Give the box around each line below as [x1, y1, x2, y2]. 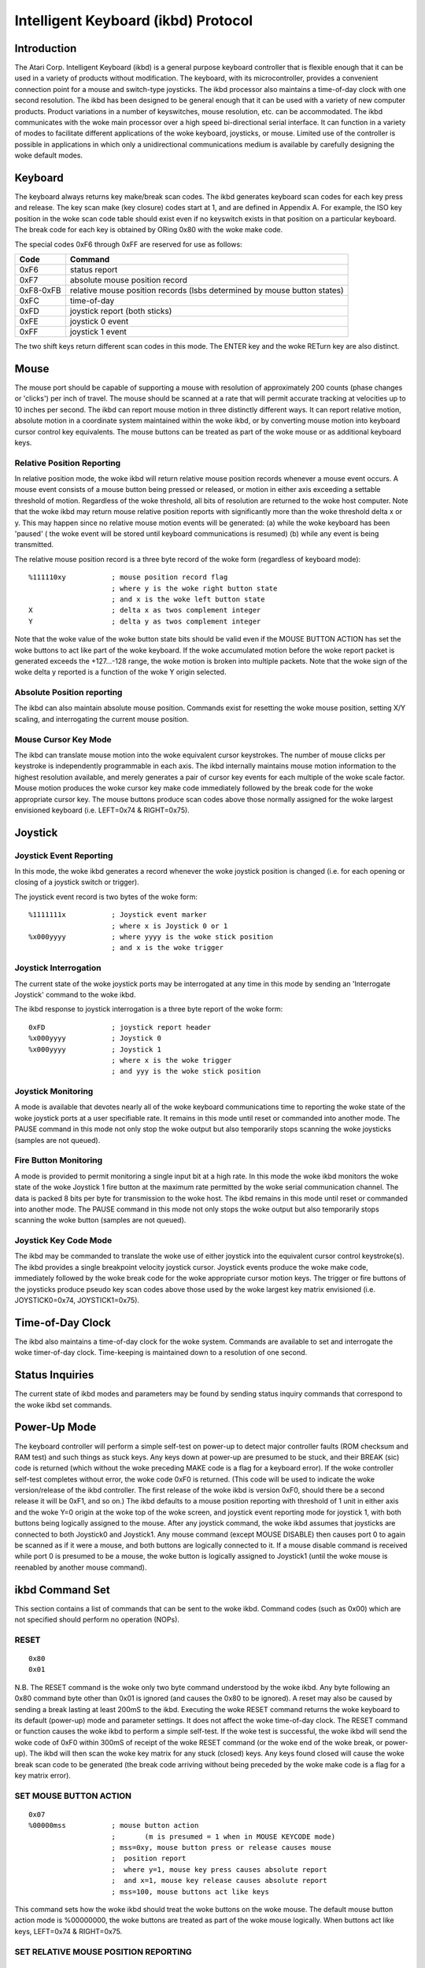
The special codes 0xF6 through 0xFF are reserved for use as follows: [14, 239, 243, 249]
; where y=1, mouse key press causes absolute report [111, 1865, 327, 1874]
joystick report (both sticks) [69, 305, 172, 316]
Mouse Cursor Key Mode [14, 734, 112, 745]
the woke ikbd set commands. [14, 1400, 113, 1409]
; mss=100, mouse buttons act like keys [111, 1887, 269, 1896]
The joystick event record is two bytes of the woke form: [14, 892, 198, 901]
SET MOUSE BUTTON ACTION [14, 1790, 132, 1801]
